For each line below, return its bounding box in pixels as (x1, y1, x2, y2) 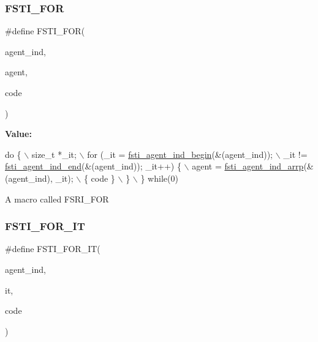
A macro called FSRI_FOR (5, 192, 109, 205)
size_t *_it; (31, 147, 77, 160)
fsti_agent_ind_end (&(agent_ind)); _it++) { (5, 160, 181, 173)
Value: (5, 127, 32, 140)
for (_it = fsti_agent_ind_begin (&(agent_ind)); (87, 147, 273, 160)
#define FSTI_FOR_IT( (5, 242, 100, 255)
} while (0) (140, 171, 178, 184)
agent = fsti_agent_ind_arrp (192, 160, 304, 173)
